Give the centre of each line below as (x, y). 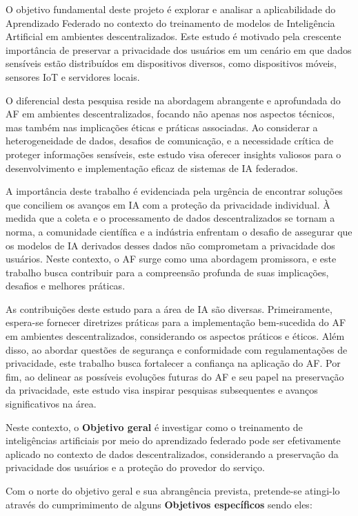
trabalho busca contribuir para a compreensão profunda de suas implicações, (167, 272)
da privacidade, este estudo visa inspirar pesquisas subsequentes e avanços (162, 390)
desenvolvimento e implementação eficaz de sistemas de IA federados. (152, 168)
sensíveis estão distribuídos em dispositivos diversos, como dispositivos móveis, (171, 63)
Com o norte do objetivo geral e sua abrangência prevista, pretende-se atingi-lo (173, 490)
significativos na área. (51, 404)
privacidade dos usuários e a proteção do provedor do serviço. (135, 467)
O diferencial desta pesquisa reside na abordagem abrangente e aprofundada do (173, 100)
